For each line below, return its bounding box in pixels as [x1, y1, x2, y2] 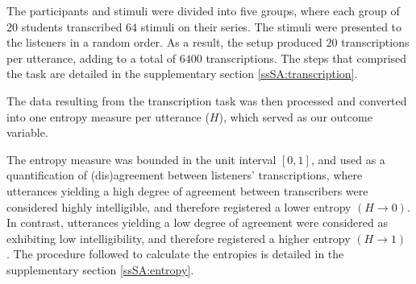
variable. [6, 124, 48, 141]
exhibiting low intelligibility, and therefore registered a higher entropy [6, 229, 351, 246]
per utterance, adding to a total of [6, 49, 177, 66]
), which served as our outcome [218, 108, 372, 125]
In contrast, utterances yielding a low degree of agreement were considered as [6, 214, 388, 231]
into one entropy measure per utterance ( [6, 108, 210, 125]
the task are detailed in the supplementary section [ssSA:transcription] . [6, 65, 358, 82]
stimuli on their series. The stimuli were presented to [140, 18, 402, 35]
